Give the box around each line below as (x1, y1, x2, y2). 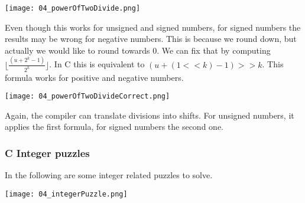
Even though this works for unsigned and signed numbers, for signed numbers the (5, 21, 301, 33)
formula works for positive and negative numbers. (5, 71, 184, 83)
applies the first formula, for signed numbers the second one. (5, 120, 223, 133)
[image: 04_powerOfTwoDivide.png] (5, 4, 141, 12)
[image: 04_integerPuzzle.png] (5, 189, 128, 198)
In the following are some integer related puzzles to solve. (5, 169, 213, 181)
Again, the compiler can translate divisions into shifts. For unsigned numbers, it (5, 109, 294, 121)
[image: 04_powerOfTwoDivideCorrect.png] (5, 92, 170, 101)
